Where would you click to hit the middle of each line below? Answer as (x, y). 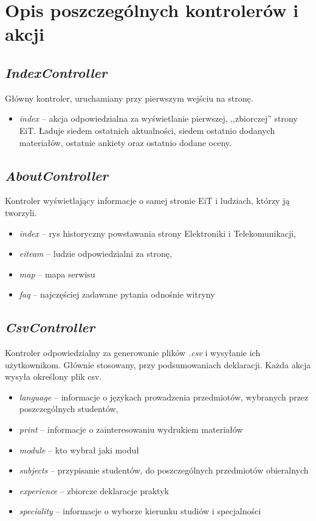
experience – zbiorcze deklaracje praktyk (94, 490)
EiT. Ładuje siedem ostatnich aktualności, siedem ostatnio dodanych (147, 130)
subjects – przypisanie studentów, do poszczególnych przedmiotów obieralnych (164, 470)
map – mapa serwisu (57, 274)
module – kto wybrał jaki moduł (79, 449)
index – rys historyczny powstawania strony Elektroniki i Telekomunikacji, (158, 233)
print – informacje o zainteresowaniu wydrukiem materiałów (131, 429)
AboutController (57, 175)
